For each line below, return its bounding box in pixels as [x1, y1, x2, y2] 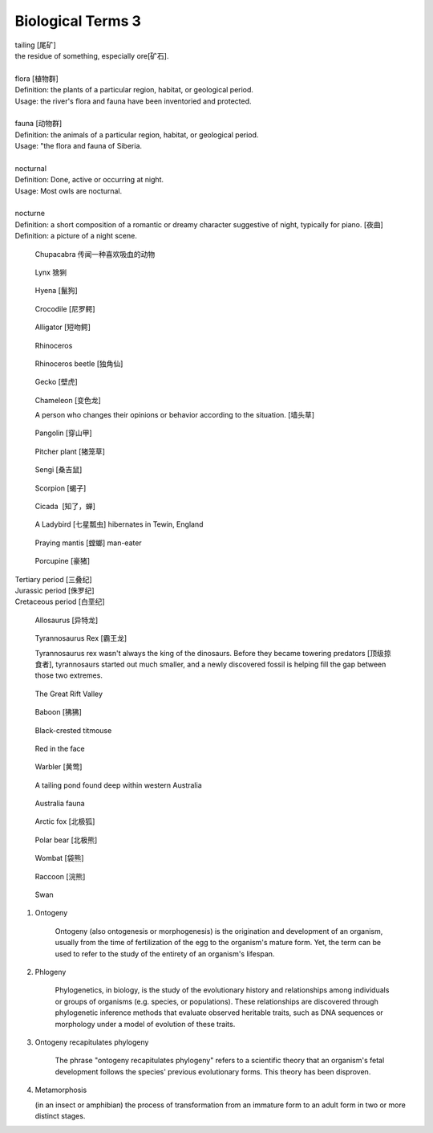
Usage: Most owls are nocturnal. [14, 185, 123, 196]
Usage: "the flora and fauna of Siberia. [14, 141, 143, 151]
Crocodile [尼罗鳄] [34, 304, 95, 313]
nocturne [14, 209, 46, 218]
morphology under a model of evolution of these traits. [55, 1019, 236, 1029]
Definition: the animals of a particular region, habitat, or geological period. [14, 129, 259, 140]
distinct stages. [34, 1111, 86, 1120]
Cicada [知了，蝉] [34, 502, 96, 511]
